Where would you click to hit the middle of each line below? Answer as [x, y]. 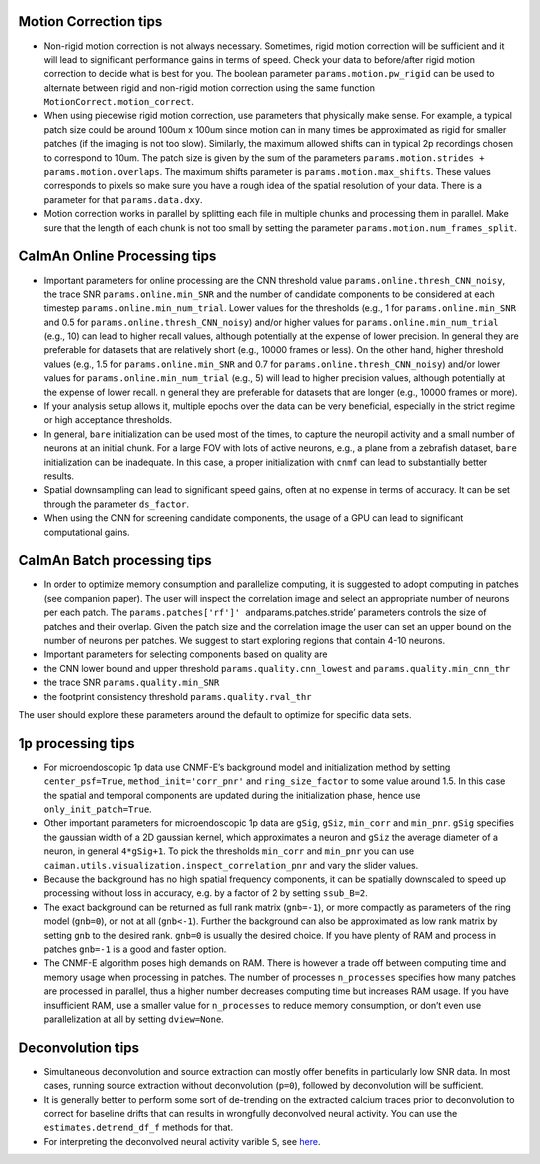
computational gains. [86, 532]
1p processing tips [76, 743]
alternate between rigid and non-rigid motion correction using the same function [209, 87]
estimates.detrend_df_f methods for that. [138, 1127]
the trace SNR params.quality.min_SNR [131, 682]
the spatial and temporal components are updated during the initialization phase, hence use [232, 795]
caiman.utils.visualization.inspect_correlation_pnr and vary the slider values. [231, 865]
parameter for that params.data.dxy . [123, 199]
